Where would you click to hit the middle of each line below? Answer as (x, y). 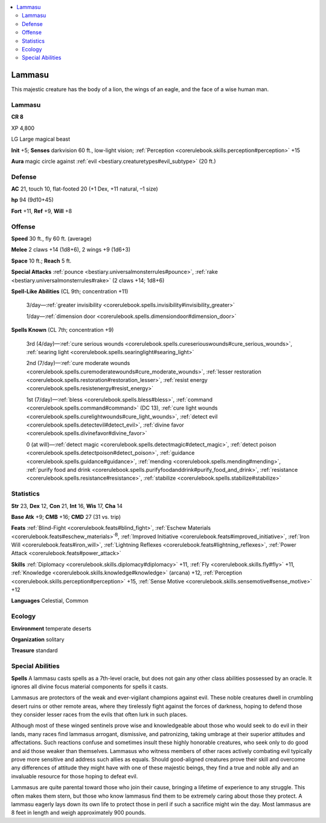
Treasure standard (34, 650)
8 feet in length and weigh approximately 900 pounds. (78, 813)
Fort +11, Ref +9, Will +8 (42, 211)
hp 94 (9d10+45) (32, 200)
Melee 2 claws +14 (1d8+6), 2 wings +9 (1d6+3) (71, 250)
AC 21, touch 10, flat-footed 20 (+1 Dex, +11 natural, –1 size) (85, 189)
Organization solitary (38, 639)
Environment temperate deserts (51, 628)
